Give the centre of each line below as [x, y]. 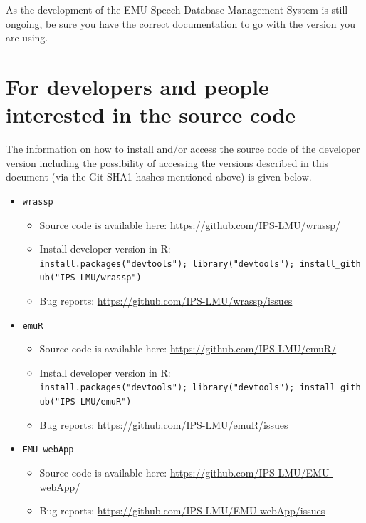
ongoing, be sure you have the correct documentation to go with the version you [181, 23]
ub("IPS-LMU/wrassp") [90, 278]
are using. [27, 37]
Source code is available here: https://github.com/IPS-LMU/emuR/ [188, 349]
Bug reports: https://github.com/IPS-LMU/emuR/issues [164, 424]
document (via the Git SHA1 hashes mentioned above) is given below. [159, 177]
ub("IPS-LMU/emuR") [85, 402]
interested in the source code [151, 115]
